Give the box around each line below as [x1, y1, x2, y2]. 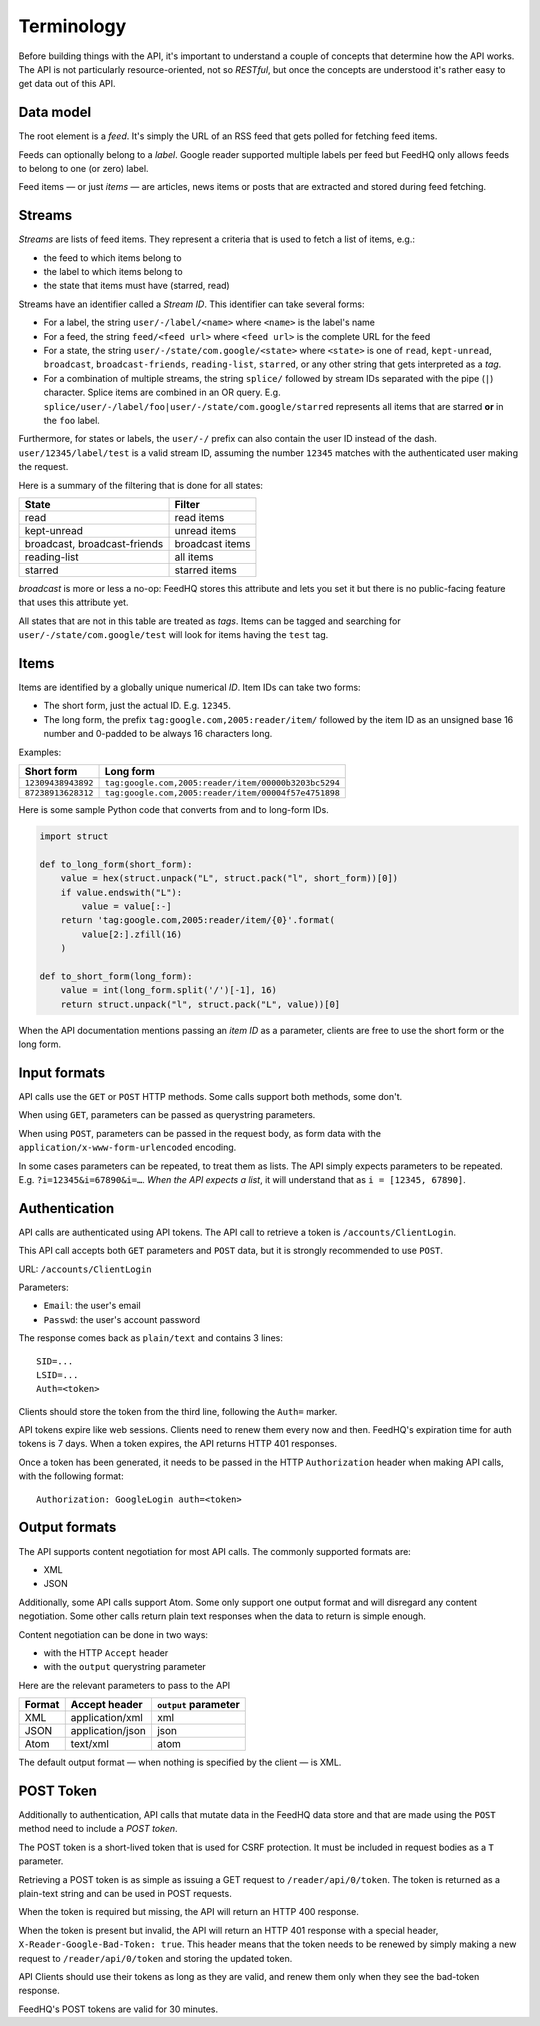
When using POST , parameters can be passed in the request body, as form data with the [18, 1127, 382, 1139]
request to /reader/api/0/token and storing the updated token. [18, 1952, 293, 1964]
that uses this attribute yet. [18, 596, 129, 609]
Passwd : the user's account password [43, 1313, 201, 1325]
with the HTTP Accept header [43, 1646, 169, 1659]
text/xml [70, 1737, 110, 1751]
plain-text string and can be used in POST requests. [18, 1887, 232, 1899]
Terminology [18, 15, 127, 37]
